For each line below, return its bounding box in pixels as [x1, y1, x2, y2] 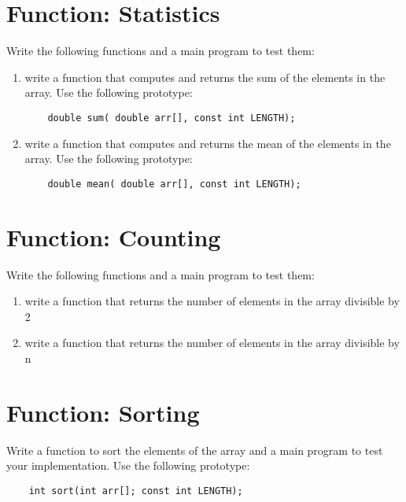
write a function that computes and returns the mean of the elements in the [24, 135, 391, 151]
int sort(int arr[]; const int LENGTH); [28, 485, 243, 496]
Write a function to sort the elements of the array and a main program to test [6, 441, 383, 458]
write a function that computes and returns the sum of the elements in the [24, 68, 386, 85]
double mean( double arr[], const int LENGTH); [47, 178, 301, 190]
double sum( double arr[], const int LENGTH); [47, 112, 296, 124]
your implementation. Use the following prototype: [6, 457, 250, 474]
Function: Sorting [6, 396, 200, 428]
